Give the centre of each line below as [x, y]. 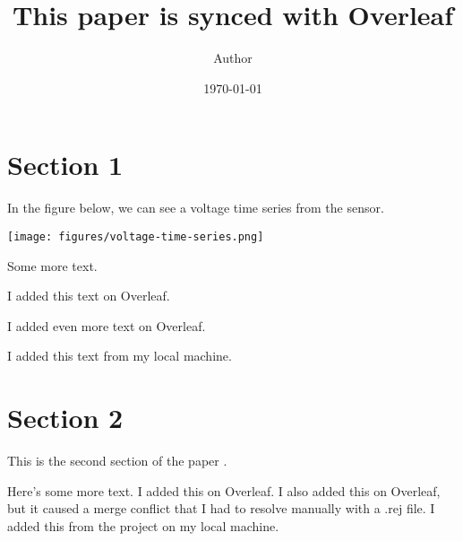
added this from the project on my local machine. [143, 525]
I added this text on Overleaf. [89, 296]
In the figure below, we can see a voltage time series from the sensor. [196, 208]
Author [233, 58]
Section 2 [65, 418]
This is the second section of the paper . [117, 460]
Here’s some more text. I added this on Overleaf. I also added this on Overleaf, [224, 490]
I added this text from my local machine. [120, 356]
